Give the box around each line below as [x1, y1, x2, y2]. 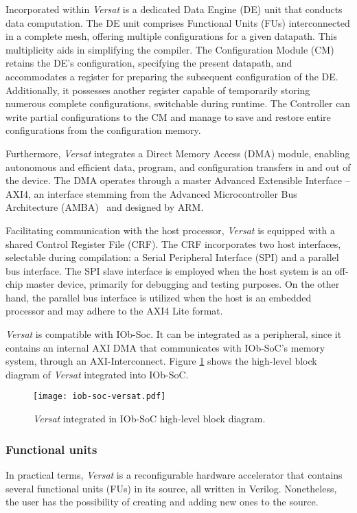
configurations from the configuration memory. [5, 123, 201, 137]
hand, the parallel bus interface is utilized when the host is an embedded [5, 290, 312, 304]
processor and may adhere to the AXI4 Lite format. [5, 304, 223, 318]
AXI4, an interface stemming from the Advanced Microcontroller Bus [5, 186, 297, 201]
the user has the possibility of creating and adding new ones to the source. [5, 494, 319, 509]
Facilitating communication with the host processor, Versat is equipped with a [5, 223, 336, 237]
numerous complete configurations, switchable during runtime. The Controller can [5, 96, 351, 111]
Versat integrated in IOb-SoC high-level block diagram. [33, 411, 266, 426]
